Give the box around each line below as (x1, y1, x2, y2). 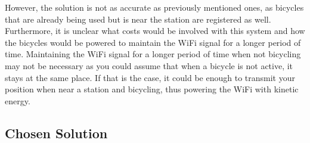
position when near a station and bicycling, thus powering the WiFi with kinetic (5, 83, 299, 95)
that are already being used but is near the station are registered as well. (5, 13, 271, 25)
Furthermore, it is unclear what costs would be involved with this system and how (5, 24, 305, 37)
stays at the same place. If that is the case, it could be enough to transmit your (5, 71, 295, 83)
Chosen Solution (5, 123, 108, 142)
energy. (5, 94, 30, 107)
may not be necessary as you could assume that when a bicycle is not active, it (5, 59, 293, 71)
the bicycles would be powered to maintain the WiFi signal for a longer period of (5, 36, 301, 48)
